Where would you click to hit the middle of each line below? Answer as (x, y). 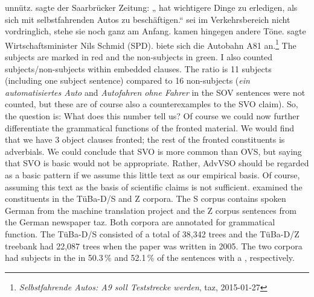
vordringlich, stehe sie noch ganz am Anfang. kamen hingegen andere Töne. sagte (155, 31)
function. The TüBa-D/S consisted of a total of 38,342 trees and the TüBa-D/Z (152, 233)
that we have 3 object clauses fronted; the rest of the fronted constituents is (145, 139)
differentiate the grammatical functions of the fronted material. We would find (149, 127)
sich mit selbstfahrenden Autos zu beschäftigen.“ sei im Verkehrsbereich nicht (148, 19)
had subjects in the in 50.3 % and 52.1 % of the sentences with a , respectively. (150, 258)
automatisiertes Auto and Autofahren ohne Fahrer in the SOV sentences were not (155, 92)
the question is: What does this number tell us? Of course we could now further (152, 116)
